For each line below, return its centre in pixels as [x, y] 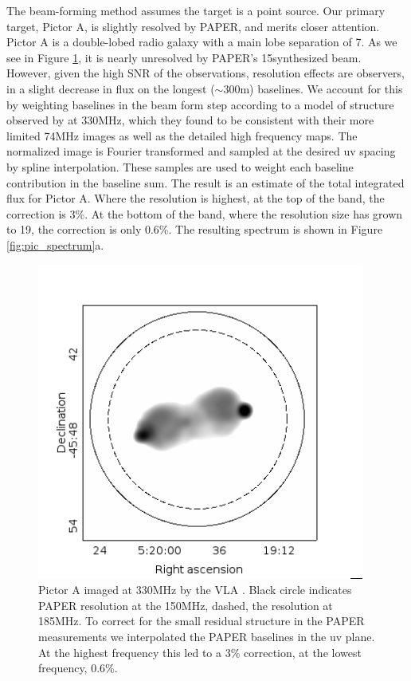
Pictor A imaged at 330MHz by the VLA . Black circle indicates [195, 590]
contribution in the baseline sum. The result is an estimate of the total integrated [205, 182]
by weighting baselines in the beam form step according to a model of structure [200, 104]
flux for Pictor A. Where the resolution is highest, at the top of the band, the [196, 198]
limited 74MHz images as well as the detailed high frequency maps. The [182, 135]
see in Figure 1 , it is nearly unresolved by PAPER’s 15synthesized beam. [184, 57]
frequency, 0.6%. [78, 668]
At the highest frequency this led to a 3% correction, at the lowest [200, 652]
